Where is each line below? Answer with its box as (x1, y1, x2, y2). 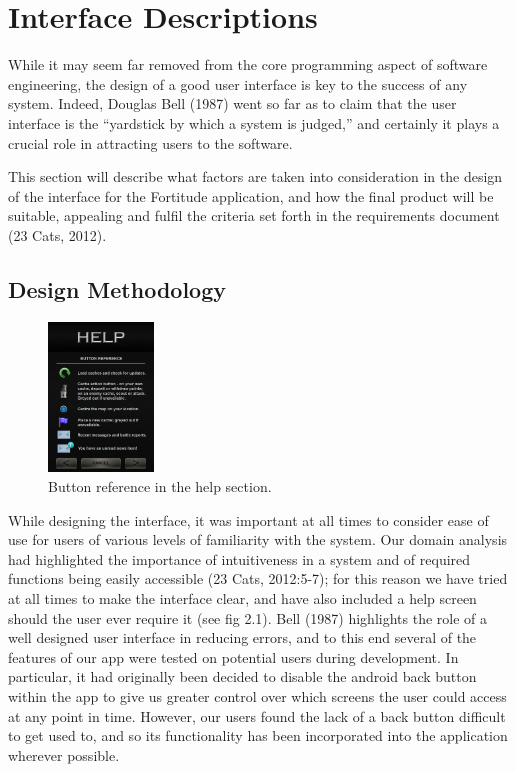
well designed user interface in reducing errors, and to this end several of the (8, 627, 477, 648)
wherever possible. (8, 744, 120, 765)
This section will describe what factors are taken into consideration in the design (8, 166, 503, 187)
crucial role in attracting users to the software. (8, 132, 293, 153)
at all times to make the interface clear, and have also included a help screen (8, 587, 477, 608)
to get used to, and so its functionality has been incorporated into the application (8, 725, 508, 746)
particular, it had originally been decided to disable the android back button (8, 666, 477, 687)
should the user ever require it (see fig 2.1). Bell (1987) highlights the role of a (8, 607, 488, 628)
